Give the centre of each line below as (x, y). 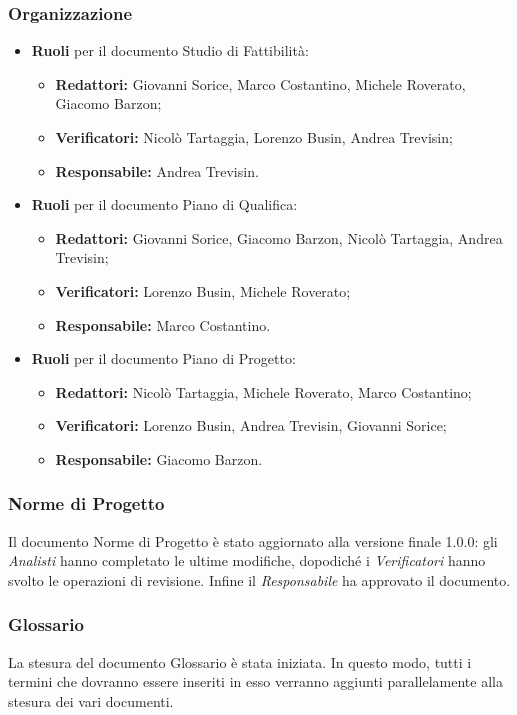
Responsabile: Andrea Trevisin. (157, 170)
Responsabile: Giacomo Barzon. (159, 458)
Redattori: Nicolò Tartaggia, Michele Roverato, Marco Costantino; (263, 391)
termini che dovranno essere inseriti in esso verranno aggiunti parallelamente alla (255, 681)
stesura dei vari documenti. (91, 700)
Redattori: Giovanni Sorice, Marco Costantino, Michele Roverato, (260, 83)
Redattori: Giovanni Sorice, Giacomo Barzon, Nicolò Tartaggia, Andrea (279, 237)
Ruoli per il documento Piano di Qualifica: (164, 204)
